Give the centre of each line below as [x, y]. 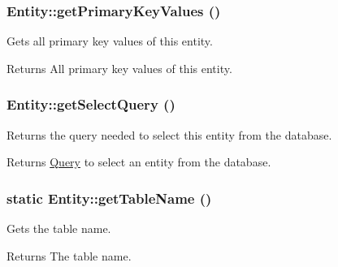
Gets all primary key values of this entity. [110, 41]
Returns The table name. [69, 255]
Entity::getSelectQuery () [91, 104]
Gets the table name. [59, 228]
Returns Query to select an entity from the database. [139, 162]
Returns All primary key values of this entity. [119, 68]
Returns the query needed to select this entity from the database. [169, 134]
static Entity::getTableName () [109, 198]
